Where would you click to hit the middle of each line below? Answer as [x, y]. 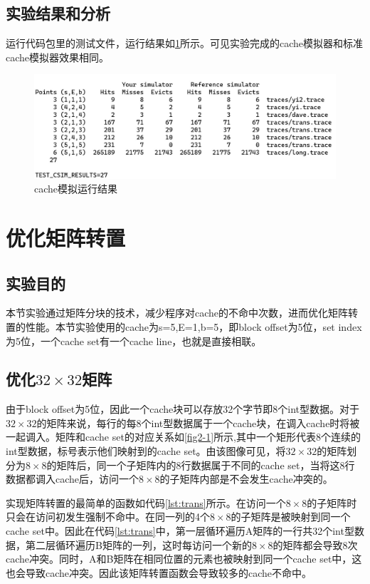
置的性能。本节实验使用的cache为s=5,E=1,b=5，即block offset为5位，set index [184, 326]
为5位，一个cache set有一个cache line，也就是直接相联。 [134, 340]
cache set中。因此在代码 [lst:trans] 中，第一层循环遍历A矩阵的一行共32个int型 [180, 531]
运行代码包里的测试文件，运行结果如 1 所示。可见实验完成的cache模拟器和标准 [185, 43]
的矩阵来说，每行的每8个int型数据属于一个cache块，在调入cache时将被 [198, 422]
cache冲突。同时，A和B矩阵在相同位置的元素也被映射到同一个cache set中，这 [184, 559]
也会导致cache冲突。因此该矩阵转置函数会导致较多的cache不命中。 [159, 572]
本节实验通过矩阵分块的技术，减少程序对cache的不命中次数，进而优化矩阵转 [182, 313]
